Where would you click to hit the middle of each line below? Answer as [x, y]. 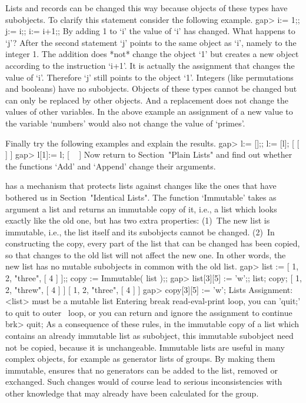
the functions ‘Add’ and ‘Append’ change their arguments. [111, 166]
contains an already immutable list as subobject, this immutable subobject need [149, 336]
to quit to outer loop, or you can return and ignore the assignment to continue [149, 312]
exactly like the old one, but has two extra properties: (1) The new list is [138, 220]
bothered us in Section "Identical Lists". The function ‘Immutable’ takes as [141, 197]
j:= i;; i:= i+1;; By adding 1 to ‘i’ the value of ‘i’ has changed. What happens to [150, 31]
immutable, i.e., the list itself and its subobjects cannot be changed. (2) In [140, 232]
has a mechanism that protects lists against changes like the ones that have [141, 186]
